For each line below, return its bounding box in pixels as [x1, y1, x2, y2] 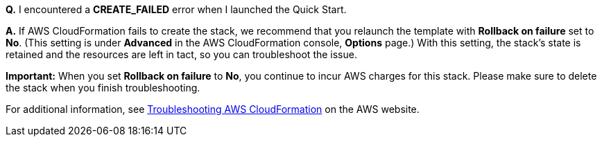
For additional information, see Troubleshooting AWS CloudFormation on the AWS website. [6, 103, 420, 115]
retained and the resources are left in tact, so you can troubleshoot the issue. [6, 48, 357, 60]
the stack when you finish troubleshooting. [6, 82, 200, 94]
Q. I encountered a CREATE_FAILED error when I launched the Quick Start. [6, 3, 347, 15]
